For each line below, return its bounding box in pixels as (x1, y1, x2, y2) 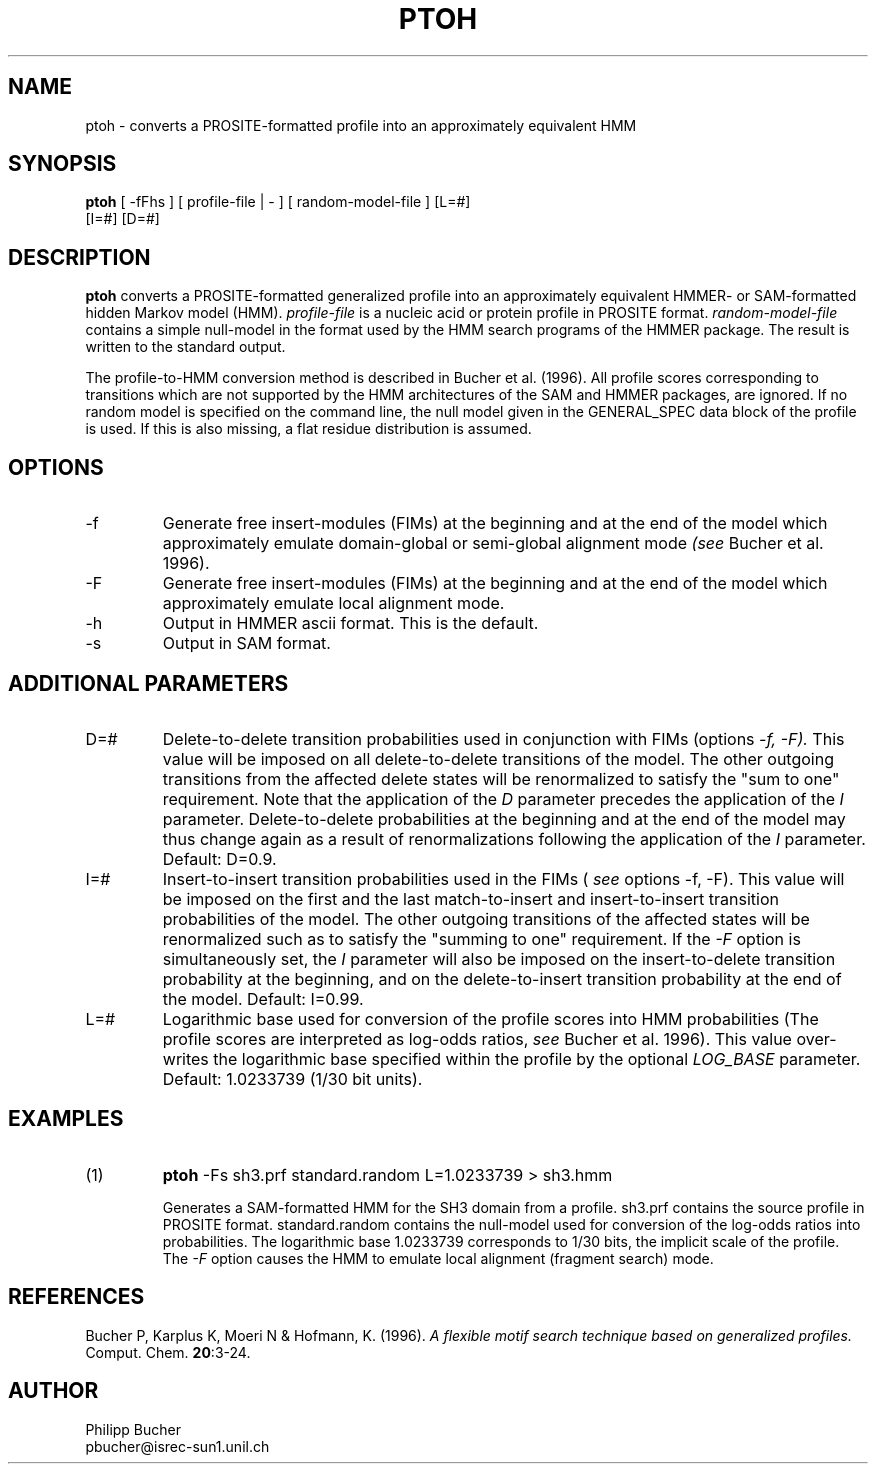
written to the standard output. (85, 338, 286, 356)
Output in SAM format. (162, 633, 331, 654)
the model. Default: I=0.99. (162, 988, 364, 1009)
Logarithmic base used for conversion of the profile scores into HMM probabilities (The (162, 1008, 819, 1029)
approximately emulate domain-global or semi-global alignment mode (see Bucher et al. (162, 533, 824, 554)
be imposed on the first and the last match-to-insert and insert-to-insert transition (162, 888, 780, 909)
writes (162, 1048, 209, 1069)
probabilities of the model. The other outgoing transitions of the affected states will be (162, 908, 810, 929)
